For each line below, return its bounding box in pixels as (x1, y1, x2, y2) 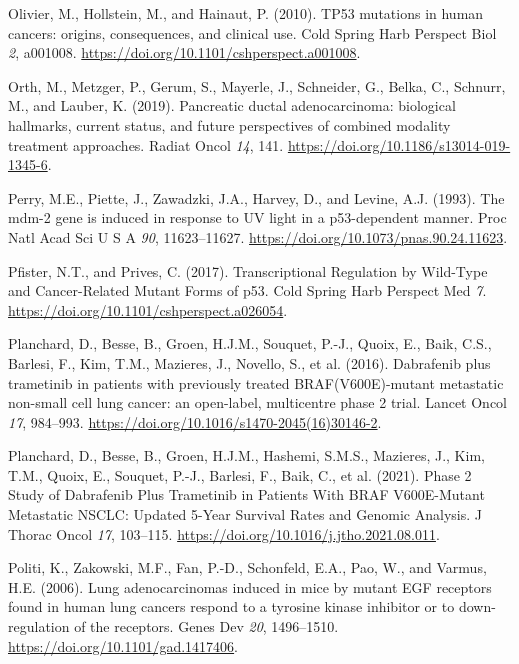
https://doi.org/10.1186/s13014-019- (287, 134, 511, 155)
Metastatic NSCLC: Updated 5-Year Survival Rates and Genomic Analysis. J (8, 504, 482, 525)
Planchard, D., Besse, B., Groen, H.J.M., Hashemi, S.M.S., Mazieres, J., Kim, (8, 445, 485, 466)
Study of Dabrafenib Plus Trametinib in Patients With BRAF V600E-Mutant (8, 484, 485, 505)
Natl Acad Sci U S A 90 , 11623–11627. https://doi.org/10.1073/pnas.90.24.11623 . (8, 226, 508, 247)
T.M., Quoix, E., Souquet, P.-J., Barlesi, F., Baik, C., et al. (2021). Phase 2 (8, 464, 472, 485)
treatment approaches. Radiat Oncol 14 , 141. (8, 134, 284, 155)
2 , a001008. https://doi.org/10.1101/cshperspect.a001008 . (8, 42, 361, 63)
